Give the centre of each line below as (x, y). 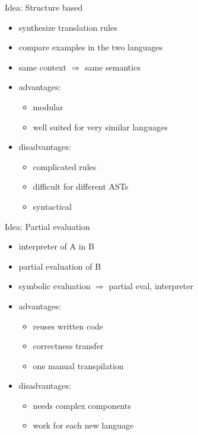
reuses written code (68, 326)
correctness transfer (68, 346)
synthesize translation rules (68, 27)
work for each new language (83, 425)
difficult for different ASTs (81, 186)
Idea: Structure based (44, 7)
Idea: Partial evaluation (47, 226)
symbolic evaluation (55, 286)
